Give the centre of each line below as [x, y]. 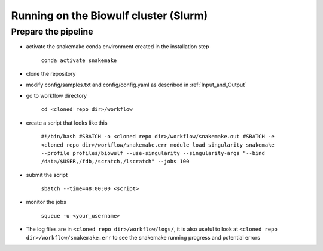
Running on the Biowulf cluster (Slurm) [109, 16]
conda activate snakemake [79, 60]
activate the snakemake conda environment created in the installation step [118, 47]
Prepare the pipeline [52, 32]
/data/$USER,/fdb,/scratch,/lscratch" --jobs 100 [115, 162]
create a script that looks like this [67, 123]
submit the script [47, 175]
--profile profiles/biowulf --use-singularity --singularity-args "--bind [153, 153]
